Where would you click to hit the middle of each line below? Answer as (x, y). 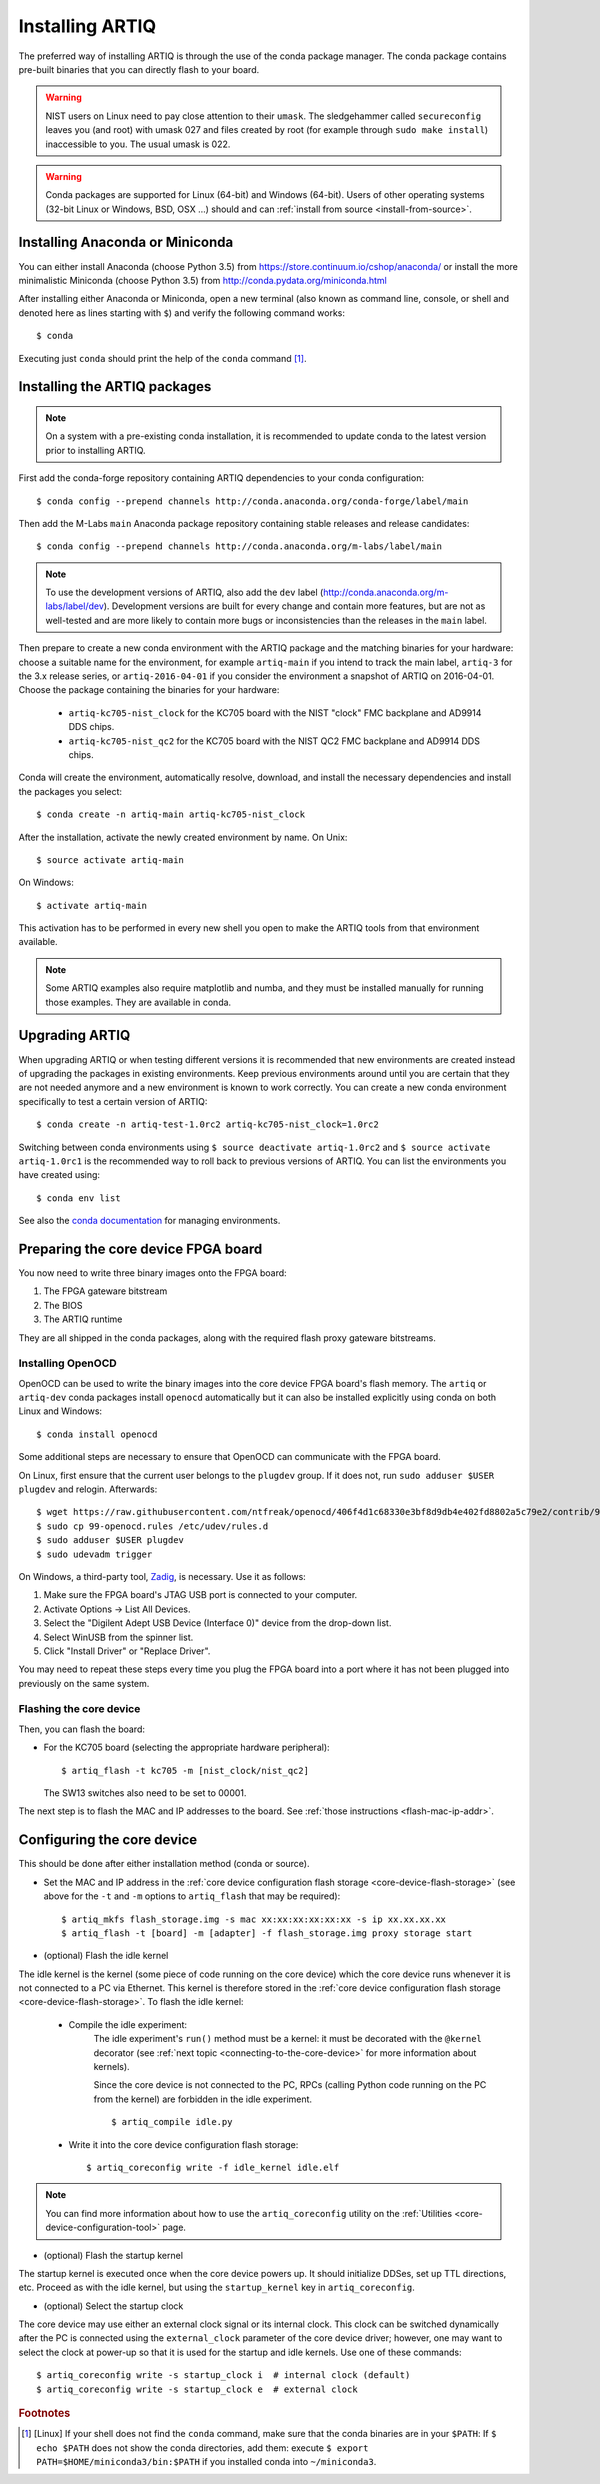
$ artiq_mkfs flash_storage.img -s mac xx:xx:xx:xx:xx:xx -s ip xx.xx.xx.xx (254, 1919)
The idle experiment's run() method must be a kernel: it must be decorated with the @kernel (287, 2039)
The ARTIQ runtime (83, 1319)
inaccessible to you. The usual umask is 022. (138, 144)
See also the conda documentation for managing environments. (149, 1221)
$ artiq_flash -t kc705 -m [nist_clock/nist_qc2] (185, 1770)
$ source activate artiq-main (110, 859)
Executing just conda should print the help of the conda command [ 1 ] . (162, 358)
